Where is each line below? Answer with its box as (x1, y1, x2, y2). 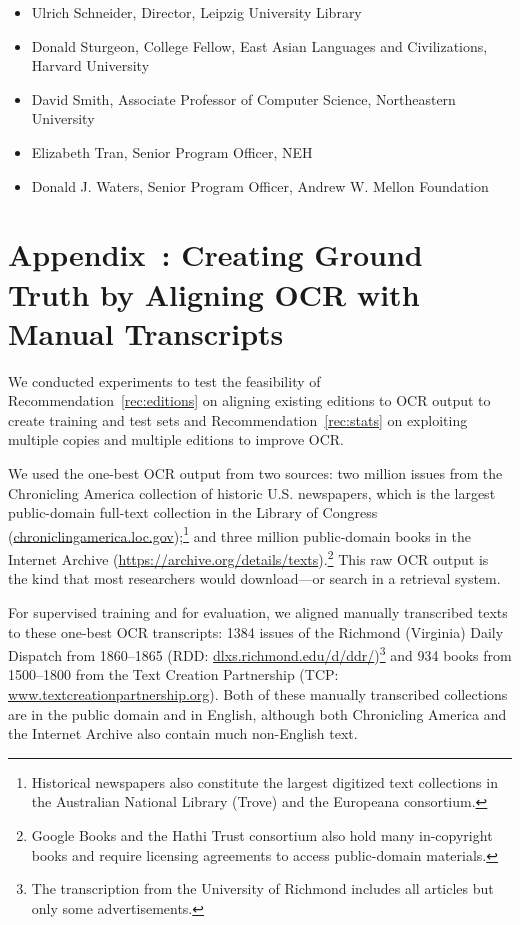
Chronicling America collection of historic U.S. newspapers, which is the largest (8, 482, 496, 503)
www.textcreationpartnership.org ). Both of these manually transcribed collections (8, 683, 508, 704)
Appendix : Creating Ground (8, 234, 423, 275)
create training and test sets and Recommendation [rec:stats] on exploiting (8, 409, 468, 430)
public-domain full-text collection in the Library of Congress (8, 502, 378, 523)
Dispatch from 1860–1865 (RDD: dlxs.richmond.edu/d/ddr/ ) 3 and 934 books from (8, 642, 512, 665)
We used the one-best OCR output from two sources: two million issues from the (8, 463, 503, 484)
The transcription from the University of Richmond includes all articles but (31, 878, 494, 899)
